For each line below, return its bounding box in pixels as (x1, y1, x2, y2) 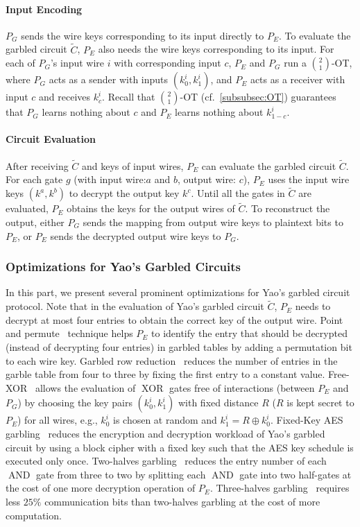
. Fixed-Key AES (270, 413, 343, 427)
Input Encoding (6, 1, 83, 16)
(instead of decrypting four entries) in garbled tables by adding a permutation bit (6, 340, 352, 354)
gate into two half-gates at (239, 467, 352, 481)
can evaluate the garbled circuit (201, 158, 336, 173)
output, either (6, 215, 65, 230)
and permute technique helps (6, 326, 133, 340)
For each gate (6, 172, 63, 187)
